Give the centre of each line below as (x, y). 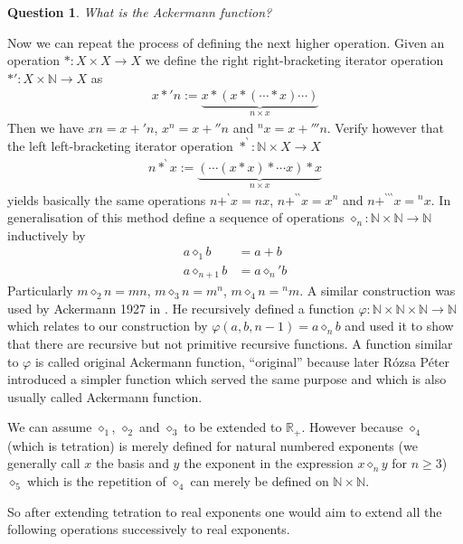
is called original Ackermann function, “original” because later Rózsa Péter (242, 361)
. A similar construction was (378, 291)
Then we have (46, 127)
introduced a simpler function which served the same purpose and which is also (227, 379)
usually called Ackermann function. (105, 396)
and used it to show (399, 326)
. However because (352, 427)
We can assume (50, 427)
